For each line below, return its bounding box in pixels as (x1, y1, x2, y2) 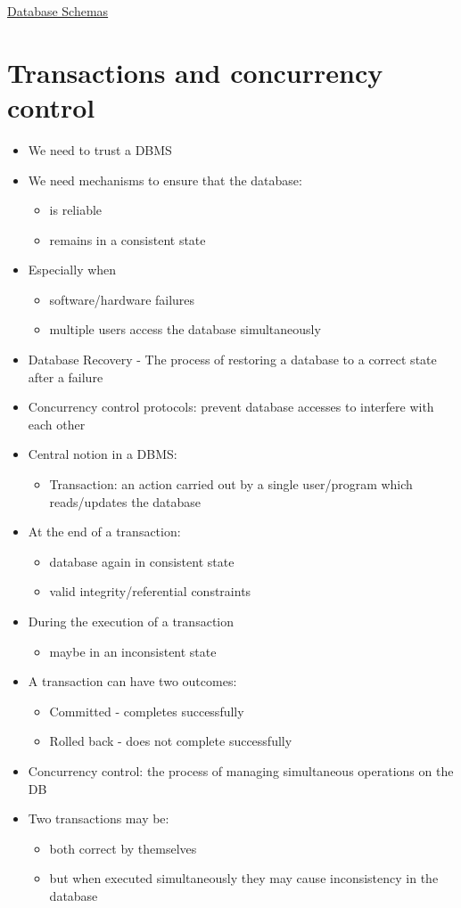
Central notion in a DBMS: (28, 445, 177, 463)
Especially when (28, 260, 117, 279)
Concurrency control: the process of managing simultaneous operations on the (28, 761, 454, 780)
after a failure (28, 367, 103, 386)
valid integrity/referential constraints (49, 582, 251, 601)
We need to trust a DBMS (28, 140, 172, 159)
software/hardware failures (49, 290, 195, 308)
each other (28, 414, 86, 433)
